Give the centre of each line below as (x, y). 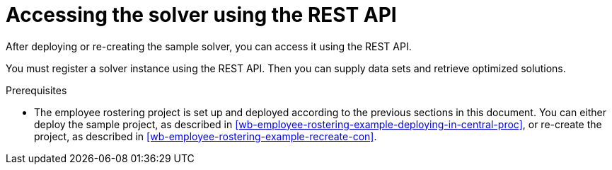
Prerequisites (36, 90)
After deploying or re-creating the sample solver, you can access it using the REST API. (209, 46)
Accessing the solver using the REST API (201, 15)
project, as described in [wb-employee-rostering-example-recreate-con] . (206, 136)
